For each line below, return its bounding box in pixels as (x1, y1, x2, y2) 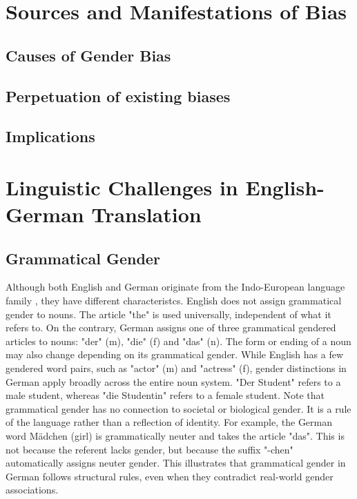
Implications (6, 126, 95, 147)
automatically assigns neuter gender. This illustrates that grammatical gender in (6, 456, 346, 470)
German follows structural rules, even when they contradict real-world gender (6, 469, 334, 483)
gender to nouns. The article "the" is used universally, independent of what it (6, 306, 331, 321)
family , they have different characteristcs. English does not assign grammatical (6, 293, 342, 308)
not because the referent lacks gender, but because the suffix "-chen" (6, 442, 293, 456)
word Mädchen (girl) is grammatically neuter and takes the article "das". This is (6, 429, 345, 443)
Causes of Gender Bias (6, 44, 171, 66)
